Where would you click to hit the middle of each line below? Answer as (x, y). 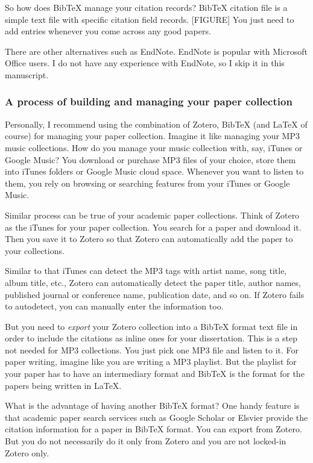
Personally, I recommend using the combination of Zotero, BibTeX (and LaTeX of (156, 124)
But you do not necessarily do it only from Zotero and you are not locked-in (146, 441)
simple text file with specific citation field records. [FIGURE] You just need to (150, 19)
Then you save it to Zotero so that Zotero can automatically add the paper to (149, 239)
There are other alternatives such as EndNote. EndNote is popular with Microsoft (156, 51)
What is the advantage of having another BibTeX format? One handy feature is (152, 406)
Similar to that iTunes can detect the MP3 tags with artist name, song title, (146, 271)
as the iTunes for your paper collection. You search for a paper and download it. (153, 227)
